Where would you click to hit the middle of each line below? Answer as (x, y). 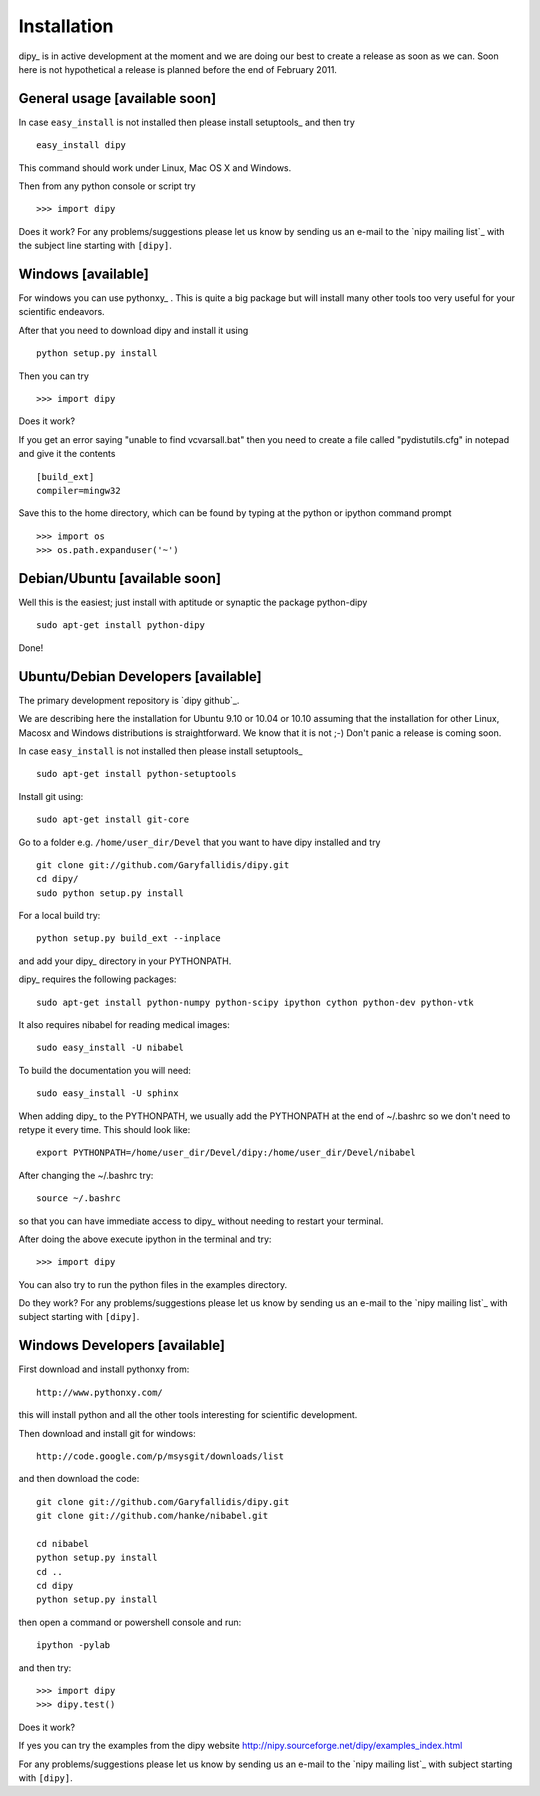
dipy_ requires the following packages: (97, 979)
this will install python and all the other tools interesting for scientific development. (188, 1415)
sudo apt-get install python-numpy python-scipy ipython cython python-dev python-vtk (255, 1002)
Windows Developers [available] (121, 1345)
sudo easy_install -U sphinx (107, 1093)
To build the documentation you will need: (105, 1070)
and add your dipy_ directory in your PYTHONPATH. (125, 961)
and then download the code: (79, 1479)
